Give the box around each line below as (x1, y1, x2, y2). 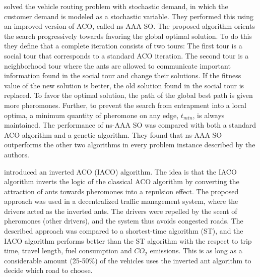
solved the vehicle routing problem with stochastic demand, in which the (4, 1, 228, 11)
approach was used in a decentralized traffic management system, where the (4, 196, 238, 206)
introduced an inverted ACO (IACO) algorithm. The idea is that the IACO (4, 166, 237, 177)
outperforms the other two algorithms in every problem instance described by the (4, 139, 255, 150)
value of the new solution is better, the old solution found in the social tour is (4, 80, 244, 90)
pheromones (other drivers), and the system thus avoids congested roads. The (4, 215, 243, 226)
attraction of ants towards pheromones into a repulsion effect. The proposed (4, 186, 239, 196)
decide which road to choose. (4, 265, 93, 275)
